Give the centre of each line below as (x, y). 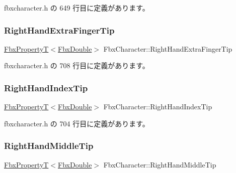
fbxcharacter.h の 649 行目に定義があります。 (77, 8)
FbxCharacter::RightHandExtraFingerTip (168, 48)
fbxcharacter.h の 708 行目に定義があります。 (77, 65)
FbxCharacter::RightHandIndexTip (158, 107)
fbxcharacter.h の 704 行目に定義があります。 (77, 123)
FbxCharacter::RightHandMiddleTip (160, 164)
